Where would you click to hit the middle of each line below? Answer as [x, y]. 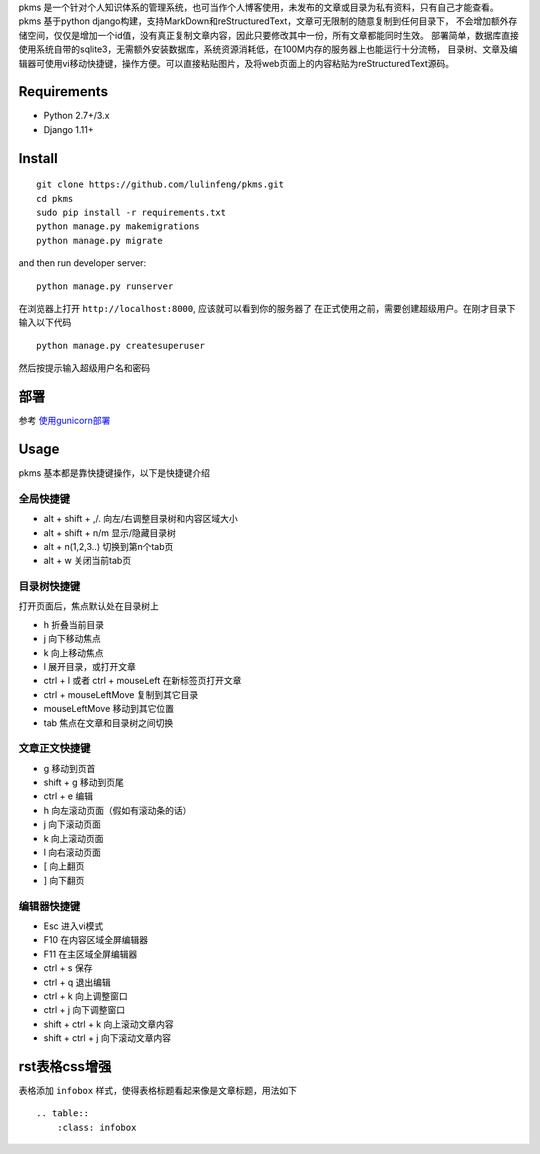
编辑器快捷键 [49, 906]
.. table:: [63, 1113]
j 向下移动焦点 [72, 639]
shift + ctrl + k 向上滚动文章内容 [108, 1024]
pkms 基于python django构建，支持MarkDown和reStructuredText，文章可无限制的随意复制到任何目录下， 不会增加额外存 [268, 21]
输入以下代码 [45, 322]
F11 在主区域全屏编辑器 [90, 954]
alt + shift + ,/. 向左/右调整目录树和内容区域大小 [141, 519]
